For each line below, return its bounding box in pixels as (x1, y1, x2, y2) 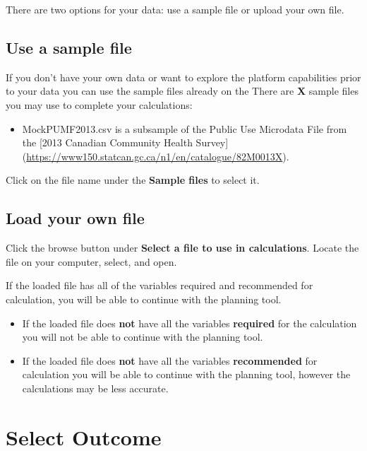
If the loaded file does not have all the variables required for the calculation (22, 315, 357, 330)
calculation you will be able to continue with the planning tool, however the (22, 367, 351, 382)
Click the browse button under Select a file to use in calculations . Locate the (6, 240, 359, 255)
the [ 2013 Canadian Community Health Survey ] (22, 135, 229, 150)
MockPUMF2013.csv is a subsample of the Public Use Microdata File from (22, 121, 347, 136)
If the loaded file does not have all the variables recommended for (22, 353, 318, 368)
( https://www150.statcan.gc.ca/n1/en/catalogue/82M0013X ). (22, 148, 289, 163)
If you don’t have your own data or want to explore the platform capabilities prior (6, 69, 361, 84)
